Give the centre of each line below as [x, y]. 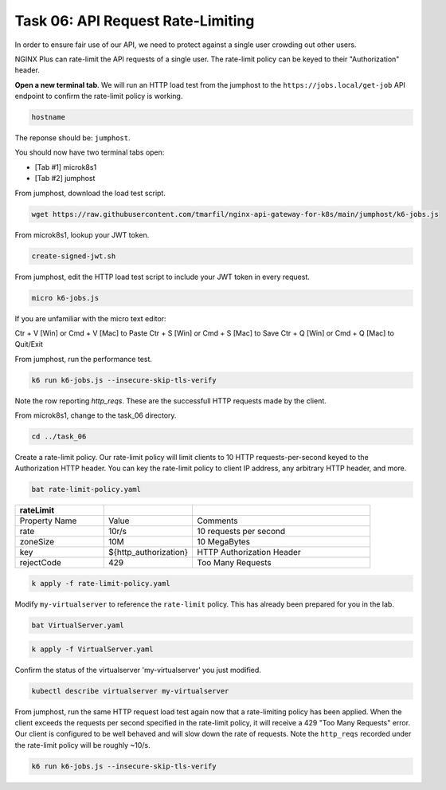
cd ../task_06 [59, 437]
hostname [49, 117]
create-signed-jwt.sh [74, 256]
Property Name [48, 521]
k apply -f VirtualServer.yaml [93, 649]
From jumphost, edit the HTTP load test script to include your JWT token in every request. [162, 277]
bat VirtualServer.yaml [78, 625]
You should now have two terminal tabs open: [90, 152]
